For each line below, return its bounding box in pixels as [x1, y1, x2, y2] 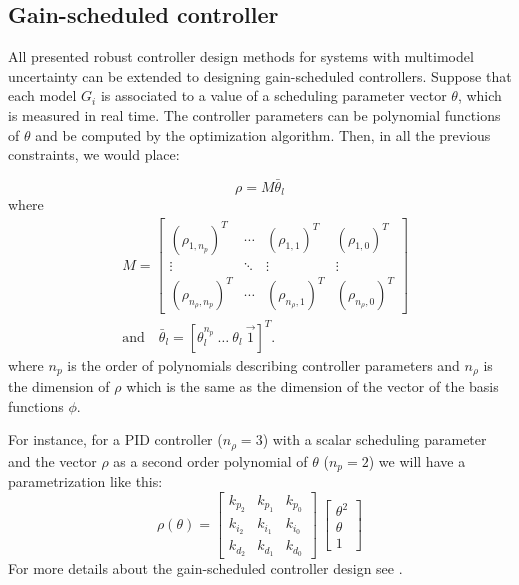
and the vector [8, 450, 97, 471]
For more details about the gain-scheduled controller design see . [8, 558, 403, 579]
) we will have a [368, 450, 466, 471]
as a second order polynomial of [113, 450, 308, 471]
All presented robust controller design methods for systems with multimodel [8, 46, 474, 67]
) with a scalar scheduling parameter [262, 429, 487, 450]
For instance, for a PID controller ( [8, 429, 223, 450]
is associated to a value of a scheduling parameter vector [100, 85, 447, 106]
